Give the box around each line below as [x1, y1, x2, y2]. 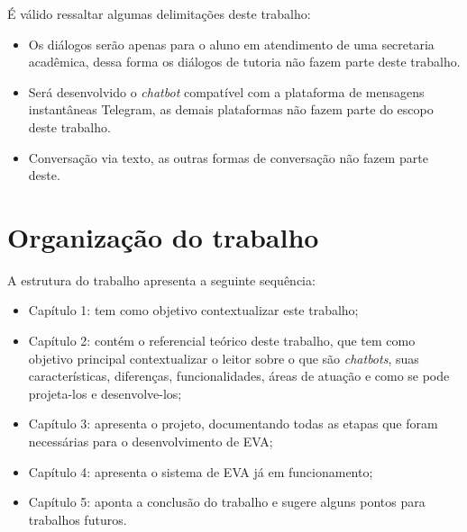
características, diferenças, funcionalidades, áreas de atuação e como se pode [28, 366, 450, 385]
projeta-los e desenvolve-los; [28, 383, 182, 402]
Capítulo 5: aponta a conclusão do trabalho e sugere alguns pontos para [28, 492, 426, 511]
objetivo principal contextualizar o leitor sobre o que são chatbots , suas [28, 348, 419, 367]
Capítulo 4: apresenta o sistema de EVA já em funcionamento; [28, 462, 373, 481]
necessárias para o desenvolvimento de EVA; [28, 432, 273, 451]
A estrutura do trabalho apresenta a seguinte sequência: [7, 270, 316, 289]
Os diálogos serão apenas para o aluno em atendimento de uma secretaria [28, 34, 435, 53]
